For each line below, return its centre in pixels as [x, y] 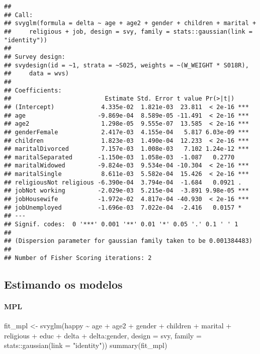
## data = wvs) [36, 74]
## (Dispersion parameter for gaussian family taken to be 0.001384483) [128, 241]
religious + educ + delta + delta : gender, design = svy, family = [103, 335]
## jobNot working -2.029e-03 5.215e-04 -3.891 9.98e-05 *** [126, 191]
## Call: [19, 15]
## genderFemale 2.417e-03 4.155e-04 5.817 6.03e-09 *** [126, 132]
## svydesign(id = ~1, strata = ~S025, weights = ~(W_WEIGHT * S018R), [126, 65]
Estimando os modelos [63, 284]
